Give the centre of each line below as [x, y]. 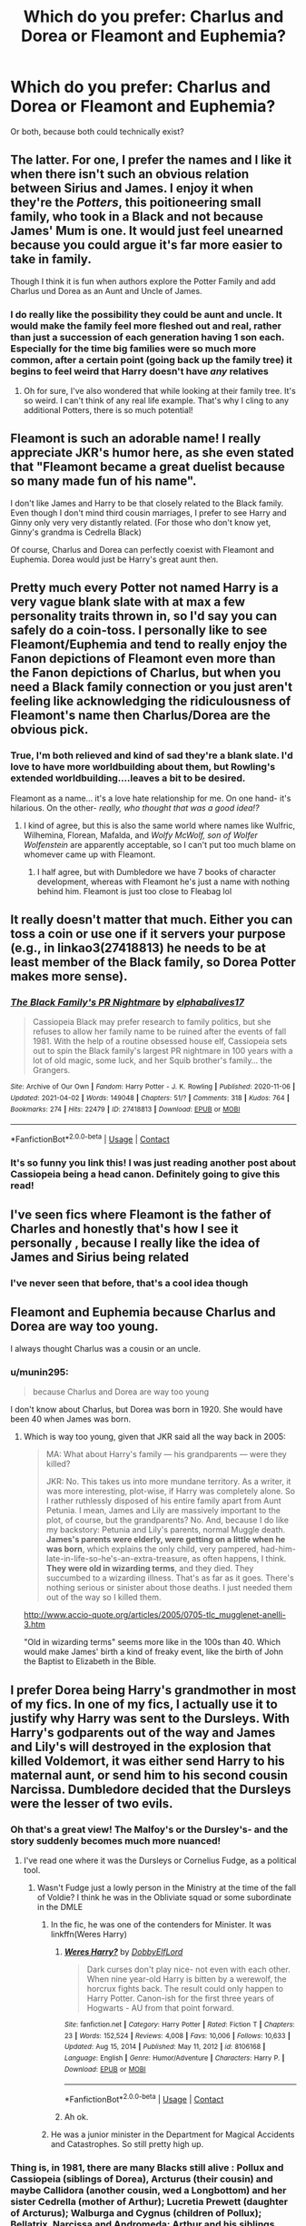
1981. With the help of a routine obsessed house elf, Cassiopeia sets [160, 1041]
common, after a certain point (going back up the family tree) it [152, 360]
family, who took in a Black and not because [137, 217]
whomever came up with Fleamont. [89, 854]
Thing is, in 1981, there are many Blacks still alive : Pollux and [147, 2167]
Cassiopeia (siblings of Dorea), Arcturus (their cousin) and [142, 2179]
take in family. [51, 259]
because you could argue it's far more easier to [147, 246]
